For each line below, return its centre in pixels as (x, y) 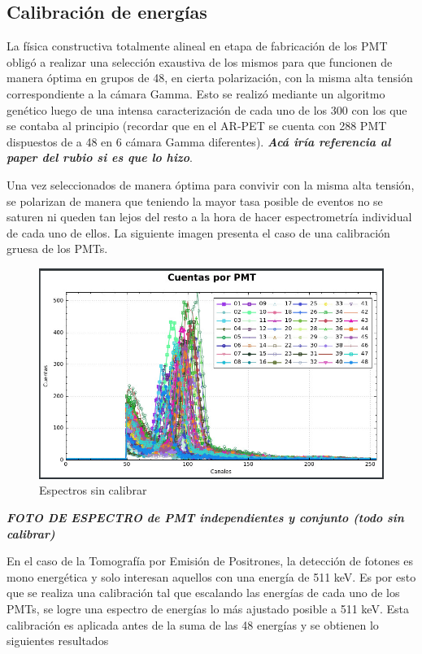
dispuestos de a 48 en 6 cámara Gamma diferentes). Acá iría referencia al (199, 141)
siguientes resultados (58, 641)
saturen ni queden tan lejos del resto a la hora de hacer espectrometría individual (209, 217)
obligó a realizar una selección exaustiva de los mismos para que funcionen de (200, 61)
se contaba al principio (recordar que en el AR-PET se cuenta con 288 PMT (197, 126)
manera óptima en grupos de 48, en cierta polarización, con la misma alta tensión (210, 78)
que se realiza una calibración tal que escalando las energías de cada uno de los (203, 593)
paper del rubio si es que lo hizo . (100, 157)
